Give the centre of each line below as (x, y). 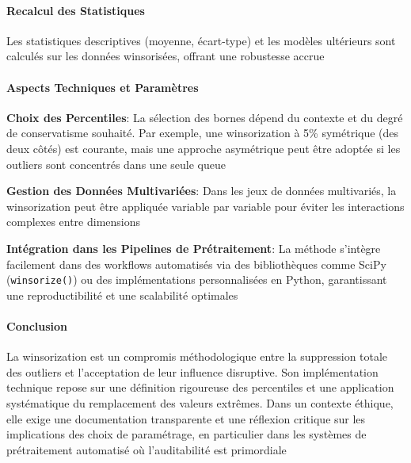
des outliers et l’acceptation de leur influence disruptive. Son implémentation (192, 371)
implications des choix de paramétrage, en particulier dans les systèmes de (186, 434)
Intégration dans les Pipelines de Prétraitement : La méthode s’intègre (194, 248)
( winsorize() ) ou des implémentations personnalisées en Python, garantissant (197, 279)
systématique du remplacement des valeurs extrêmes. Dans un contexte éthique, (200, 402)
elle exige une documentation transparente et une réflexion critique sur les (186, 418)
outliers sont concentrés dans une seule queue (116, 164)
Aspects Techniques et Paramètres (103, 87)
